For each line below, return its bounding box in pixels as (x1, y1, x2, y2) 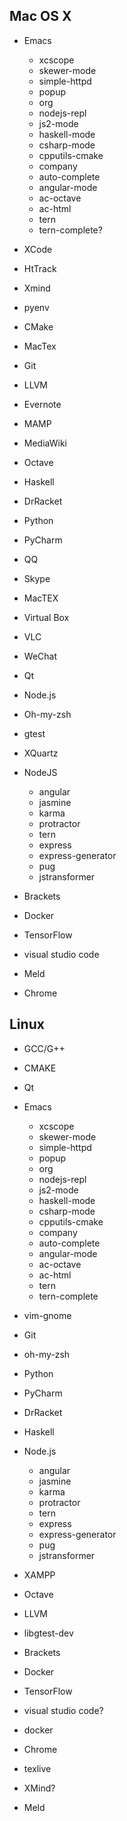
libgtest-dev (23, 1627, 74, 1639)
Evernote (23, 398, 62, 410)
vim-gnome (23, 1309, 72, 1321)
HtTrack (23, 262, 57, 274)
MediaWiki (23, 437, 67, 449)
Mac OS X (9, 8, 72, 25)
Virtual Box (23, 611, 70, 623)
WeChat (23, 650, 57, 662)
